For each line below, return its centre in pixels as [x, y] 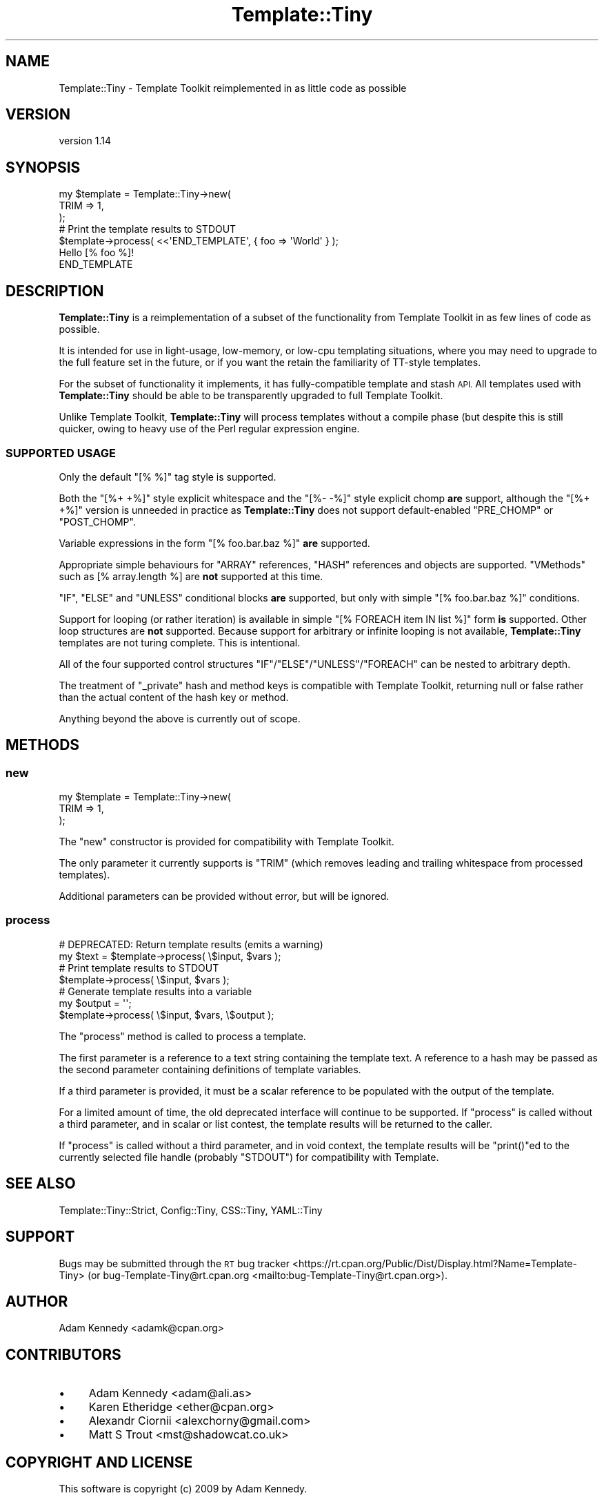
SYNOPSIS [43, 167]
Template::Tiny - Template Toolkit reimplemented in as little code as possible [233, 88]
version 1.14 [85, 141]
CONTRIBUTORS [63, 1354]
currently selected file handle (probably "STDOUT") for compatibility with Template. [249, 1157]
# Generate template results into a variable [155, 991]
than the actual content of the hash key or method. [174, 697]
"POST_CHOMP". [97, 521]
